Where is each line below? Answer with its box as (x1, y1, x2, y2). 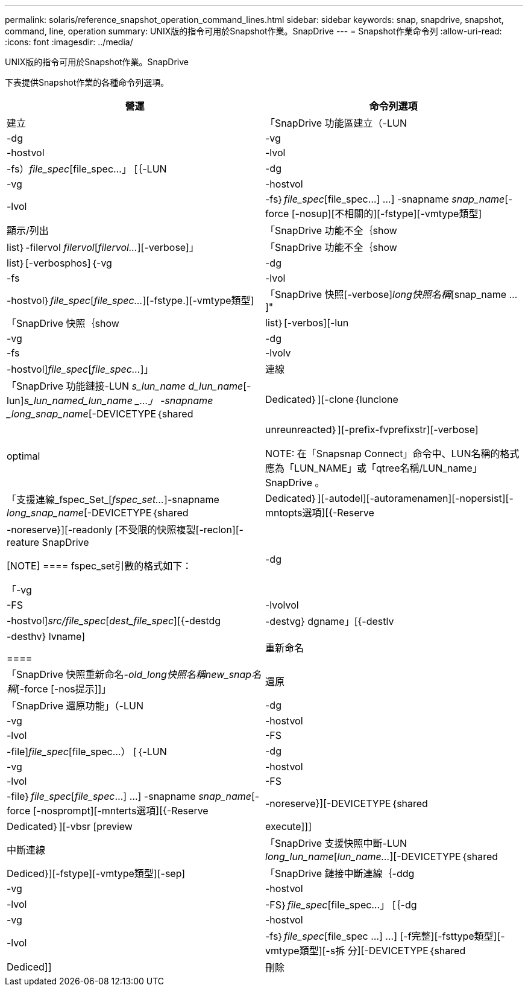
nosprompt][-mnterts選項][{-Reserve (40, 805, 209, 817)
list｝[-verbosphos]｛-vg (7, 257, 112, 269)
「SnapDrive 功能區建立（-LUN (265, 117, 407, 129)
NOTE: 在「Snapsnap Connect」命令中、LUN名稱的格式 (265, 448, 520, 460)
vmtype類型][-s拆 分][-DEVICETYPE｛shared (265, 945, 466, 957)
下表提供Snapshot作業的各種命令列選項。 (5, 77, 169, 87)
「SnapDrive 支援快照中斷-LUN (265, 837, 407, 849)
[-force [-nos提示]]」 (16, 683, 112, 695)
